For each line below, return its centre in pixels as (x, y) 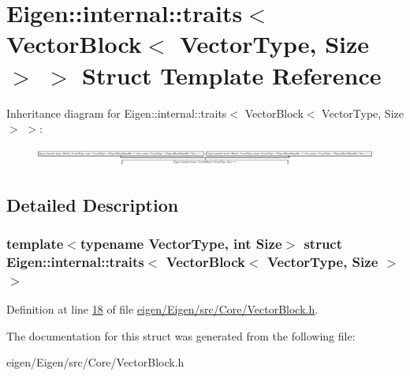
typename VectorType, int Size (181, 243)
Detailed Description (93, 204)
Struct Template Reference (232, 75)
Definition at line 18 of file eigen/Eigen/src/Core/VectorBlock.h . (162, 309)
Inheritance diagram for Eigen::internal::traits (117, 113)
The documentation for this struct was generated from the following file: (181, 335)
